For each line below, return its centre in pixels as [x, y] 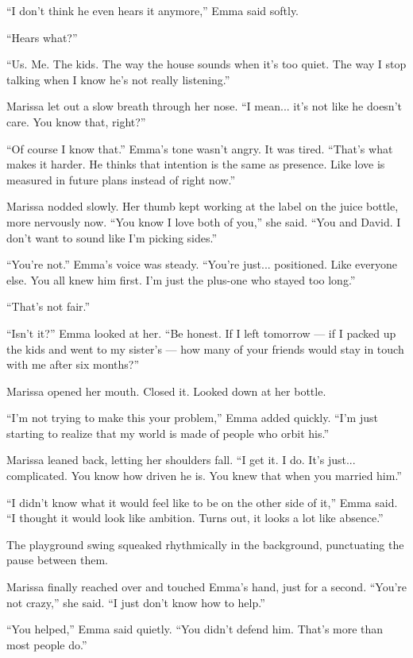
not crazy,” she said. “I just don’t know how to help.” [136, 602]
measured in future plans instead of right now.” [121, 179]
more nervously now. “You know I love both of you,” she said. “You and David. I [204, 221]
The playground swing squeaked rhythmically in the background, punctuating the [205, 544]
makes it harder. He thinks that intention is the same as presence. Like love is [196, 164]
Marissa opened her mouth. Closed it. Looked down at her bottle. [166, 391]
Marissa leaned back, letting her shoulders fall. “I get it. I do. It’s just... [181, 460]
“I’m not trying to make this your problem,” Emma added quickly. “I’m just [192, 418]
